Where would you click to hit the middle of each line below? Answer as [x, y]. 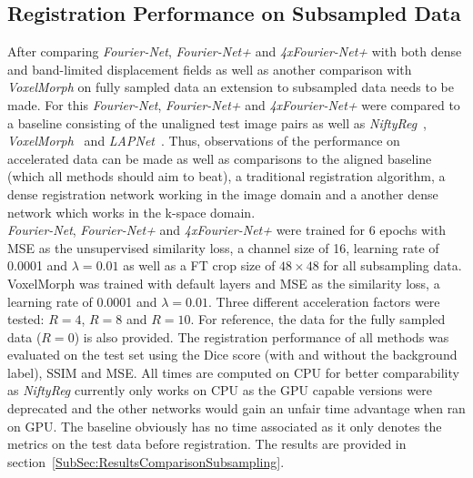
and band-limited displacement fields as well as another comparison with [210, 69]
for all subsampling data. [392, 265]
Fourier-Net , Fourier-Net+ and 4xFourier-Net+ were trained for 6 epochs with [227, 230]
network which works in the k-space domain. [131, 212]
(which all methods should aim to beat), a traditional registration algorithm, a [226, 176]
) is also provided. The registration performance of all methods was [262, 336]
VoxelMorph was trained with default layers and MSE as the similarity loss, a [224, 283]
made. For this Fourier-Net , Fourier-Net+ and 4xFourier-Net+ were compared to [234, 104]
